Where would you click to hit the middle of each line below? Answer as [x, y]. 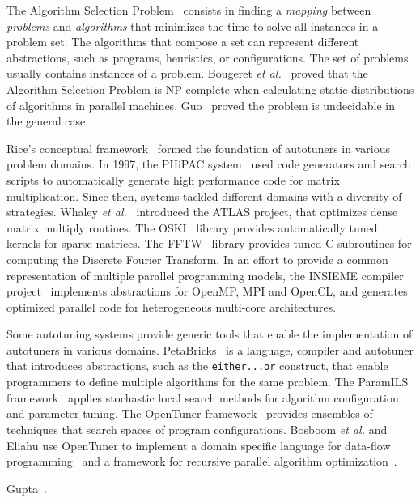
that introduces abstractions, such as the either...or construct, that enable [197, 366]
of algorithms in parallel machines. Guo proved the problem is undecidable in [201, 105]
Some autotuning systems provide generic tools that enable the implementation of [210, 334]
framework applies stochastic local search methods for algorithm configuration [203, 397]
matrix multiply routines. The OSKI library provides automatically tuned [192, 227]
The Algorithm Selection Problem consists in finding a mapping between [189, 10]
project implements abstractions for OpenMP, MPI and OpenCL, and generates [207, 291]
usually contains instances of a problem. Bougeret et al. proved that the [187, 73]
